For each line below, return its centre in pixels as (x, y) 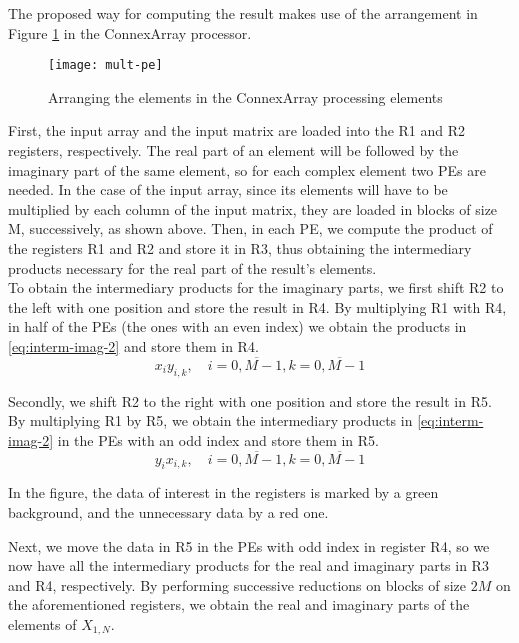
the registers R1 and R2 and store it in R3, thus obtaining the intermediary (240, 248)
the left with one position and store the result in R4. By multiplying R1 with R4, (257, 306)
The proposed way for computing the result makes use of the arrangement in (243, 13)
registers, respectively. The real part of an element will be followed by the (233, 150)
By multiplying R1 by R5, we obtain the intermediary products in (210, 420)
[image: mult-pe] (105, 65)
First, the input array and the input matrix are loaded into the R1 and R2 (237, 130)
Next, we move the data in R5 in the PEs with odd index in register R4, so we (249, 545)
